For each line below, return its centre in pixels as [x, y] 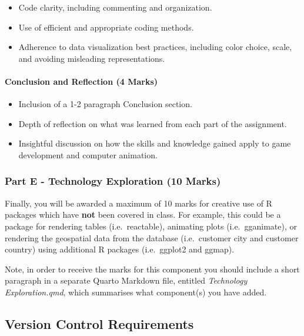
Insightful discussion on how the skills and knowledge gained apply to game [155, 143]
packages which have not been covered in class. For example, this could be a [143, 214]
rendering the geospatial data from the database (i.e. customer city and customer [152, 237]
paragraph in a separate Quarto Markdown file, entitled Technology [126, 280]
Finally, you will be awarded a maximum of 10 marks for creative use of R [138, 203]
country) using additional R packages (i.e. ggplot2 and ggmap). [120, 249]
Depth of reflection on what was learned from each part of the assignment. [153, 123]
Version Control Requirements [99, 323]
